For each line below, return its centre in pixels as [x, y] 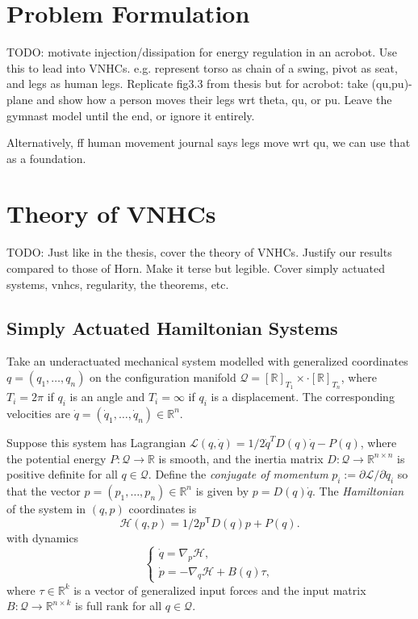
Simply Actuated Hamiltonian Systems [172, 327]
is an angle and [107, 397]
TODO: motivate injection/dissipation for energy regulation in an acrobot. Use [202, 52]
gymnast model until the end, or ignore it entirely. [131, 115]
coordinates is [163, 508]
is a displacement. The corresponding [303, 397]
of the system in [46, 508]
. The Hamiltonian [358, 490]
